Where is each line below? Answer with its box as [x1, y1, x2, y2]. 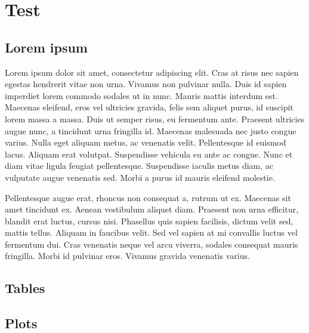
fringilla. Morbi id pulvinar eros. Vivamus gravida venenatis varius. [5, 249, 250, 262]
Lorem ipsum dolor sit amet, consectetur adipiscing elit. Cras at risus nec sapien [5, 66, 299, 78]
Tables [5, 279, 45, 297]
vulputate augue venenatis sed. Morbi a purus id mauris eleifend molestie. [5, 171, 275, 183]
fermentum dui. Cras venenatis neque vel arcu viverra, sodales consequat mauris [5, 238, 298, 250]
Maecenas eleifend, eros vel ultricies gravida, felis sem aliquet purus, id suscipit [5, 101, 293, 113]
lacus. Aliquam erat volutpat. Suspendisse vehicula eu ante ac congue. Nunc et [5, 147, 293, 160]
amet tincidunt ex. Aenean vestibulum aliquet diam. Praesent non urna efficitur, [5, 203, 299, 215]
